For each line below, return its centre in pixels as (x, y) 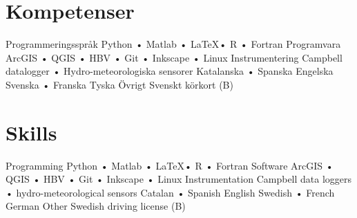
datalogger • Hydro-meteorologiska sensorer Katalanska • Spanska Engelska (170, 71)
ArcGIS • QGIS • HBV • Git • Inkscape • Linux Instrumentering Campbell (174, 57)
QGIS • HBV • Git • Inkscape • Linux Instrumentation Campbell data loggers (179, 179)
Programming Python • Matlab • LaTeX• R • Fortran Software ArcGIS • (170, 165)
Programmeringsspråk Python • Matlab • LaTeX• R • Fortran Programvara (173, 44)
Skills (31, 132)
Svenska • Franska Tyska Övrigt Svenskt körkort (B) (119, 84)
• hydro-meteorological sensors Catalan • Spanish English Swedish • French (170, 192)
